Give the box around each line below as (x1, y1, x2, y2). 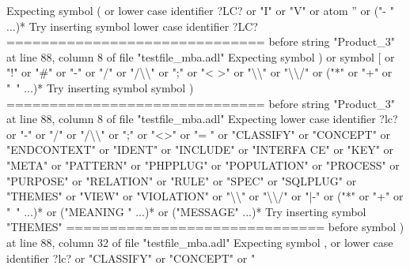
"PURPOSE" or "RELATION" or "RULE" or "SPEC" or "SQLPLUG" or (6, 172, 357, 189)
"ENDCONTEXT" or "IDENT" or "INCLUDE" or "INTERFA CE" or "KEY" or (6, 141, 394, 158)
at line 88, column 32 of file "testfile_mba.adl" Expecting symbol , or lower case (6, 234, 393, 250)
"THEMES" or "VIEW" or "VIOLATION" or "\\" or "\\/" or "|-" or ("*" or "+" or (6, 188, 404, 204)
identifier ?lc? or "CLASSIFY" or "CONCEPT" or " (6, 249, 256, 266)
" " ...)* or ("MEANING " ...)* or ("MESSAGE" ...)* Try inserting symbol (6, 203, 366, 219)
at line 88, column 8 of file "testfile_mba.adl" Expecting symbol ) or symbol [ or (6, 48, 395, 65)
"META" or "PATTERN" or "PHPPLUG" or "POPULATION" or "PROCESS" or (6, 156, 400, 173)
